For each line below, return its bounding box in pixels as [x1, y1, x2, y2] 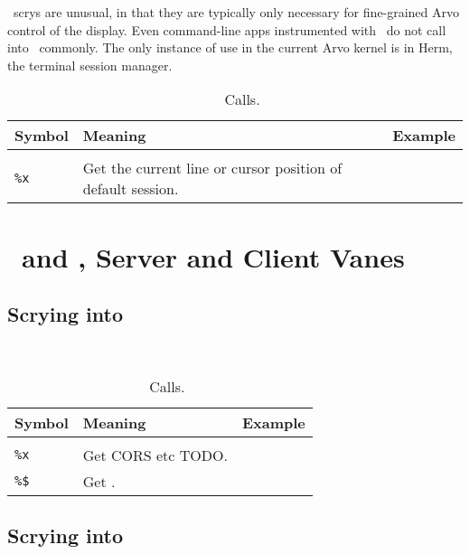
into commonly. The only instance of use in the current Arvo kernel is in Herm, [7, 38, 453, 57]
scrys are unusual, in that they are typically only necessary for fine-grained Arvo [13, 3, 460, 21]
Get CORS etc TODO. [82, 444, 228, 465]
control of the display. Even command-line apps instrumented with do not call [7, 20, 446, 39]
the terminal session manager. [7, 55, 173, 74]
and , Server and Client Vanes [22, 238, 405, 275]
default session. [82, 178, 179, 200]
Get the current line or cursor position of [82, 157, 343, 179]
